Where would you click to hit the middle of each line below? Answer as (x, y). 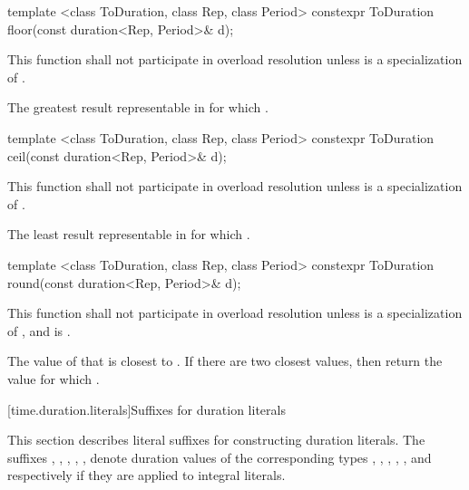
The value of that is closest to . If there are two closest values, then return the (225, 361)
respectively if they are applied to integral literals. (147, 475)
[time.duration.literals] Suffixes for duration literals (147, 409)
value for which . (54, 378)
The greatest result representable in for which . (138, 107)
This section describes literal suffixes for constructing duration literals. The (216, 440)
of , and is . (39, 330)
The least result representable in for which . (129, 234)
